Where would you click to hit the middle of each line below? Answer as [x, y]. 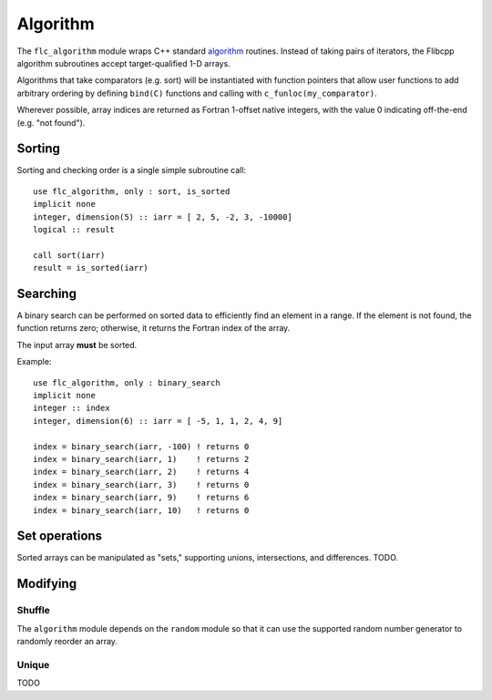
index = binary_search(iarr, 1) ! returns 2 [141, 459]
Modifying [47, 584]
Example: [34, 362]
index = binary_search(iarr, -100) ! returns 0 [141, 446]
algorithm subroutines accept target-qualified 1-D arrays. [124, 63]
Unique [33, 664]
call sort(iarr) [69, 255]
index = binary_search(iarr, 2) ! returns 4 [141, 472]
